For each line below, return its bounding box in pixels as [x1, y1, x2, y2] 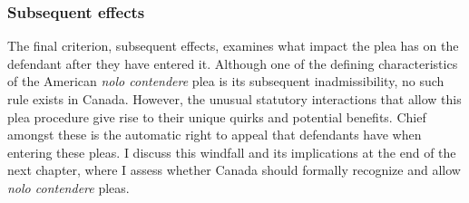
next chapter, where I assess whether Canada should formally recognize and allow [7, 160, 461, 179]
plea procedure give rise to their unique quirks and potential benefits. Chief [7, 107, 426, 126]
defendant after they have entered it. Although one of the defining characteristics [7, 53, 458, 72]
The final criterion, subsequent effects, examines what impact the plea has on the [7, 36, 459, 55]
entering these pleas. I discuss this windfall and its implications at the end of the [7, 142, 456, 161]
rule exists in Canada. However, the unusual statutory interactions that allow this [7, 90, 462, 108]
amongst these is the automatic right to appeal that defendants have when [7, 125, 422, 144]
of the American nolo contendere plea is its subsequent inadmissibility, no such [7, 72, 445, 91]
